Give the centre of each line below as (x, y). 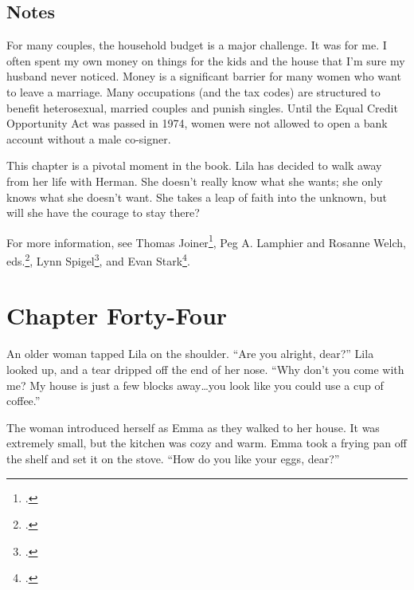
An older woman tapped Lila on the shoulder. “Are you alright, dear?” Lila (190, 354)
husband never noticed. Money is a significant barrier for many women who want (204, 76)
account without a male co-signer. (89, 138)
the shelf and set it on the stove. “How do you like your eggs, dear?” (173, 458)
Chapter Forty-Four (117, 315)
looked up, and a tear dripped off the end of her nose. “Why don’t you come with (205, 369)
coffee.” (23, 401)
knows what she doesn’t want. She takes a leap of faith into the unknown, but (197, 197)
